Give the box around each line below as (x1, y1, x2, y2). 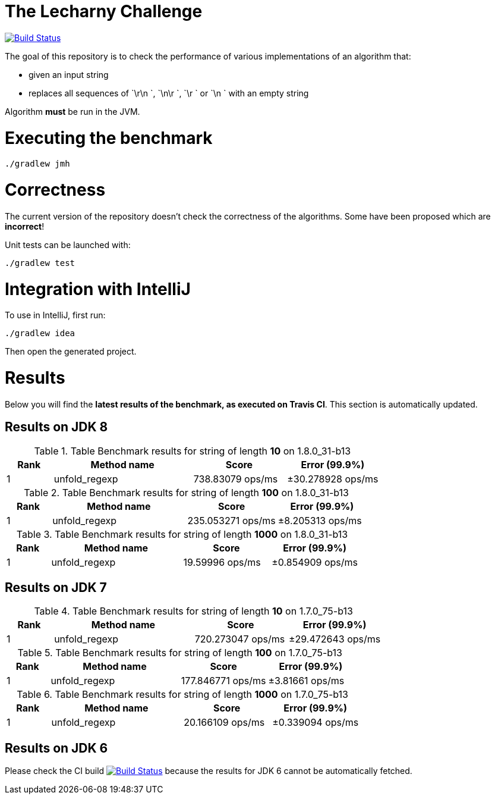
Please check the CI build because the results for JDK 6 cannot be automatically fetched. (5, 766, 412, 776)
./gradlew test (5, 258, 75, 268)
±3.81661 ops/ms (268, 675, 345, 687)
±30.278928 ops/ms (287, 472, 379, 485)
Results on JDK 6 (5, 740, 108, 756)
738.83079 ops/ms (193, 472, 278, 485)
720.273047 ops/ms (194, 633, 285, 646)
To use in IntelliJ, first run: (5, 310, 106, 321)
